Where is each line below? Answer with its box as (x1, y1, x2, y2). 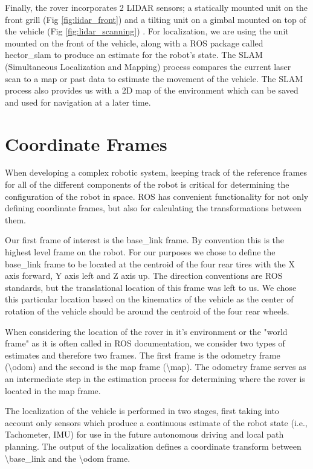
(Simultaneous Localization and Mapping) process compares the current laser (5, 60, 291, 72)
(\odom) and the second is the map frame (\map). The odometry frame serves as (5, 360, 306, 373)
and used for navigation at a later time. (5, 95, 151, 108)
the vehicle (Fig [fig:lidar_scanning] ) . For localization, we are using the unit (5, 25, 289, 37)
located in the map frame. (5, 384, 101, 397)
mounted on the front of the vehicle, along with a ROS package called (5, 36, 263, 49)
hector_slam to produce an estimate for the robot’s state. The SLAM (5, 48, 263, 61)
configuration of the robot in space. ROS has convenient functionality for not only (5, 190, 309, 202)
